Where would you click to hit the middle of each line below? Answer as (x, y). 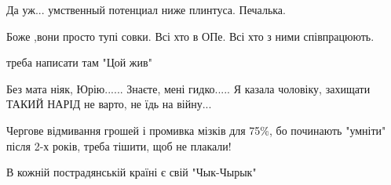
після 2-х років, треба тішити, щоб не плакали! (119, 145)
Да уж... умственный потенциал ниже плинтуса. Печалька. (146, 9)
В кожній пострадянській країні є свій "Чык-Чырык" (132, 172)
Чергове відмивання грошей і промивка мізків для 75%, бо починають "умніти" (196, 130)
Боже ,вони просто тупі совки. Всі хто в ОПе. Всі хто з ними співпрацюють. (190, 36)
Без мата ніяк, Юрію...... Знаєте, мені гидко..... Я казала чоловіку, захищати (188, 88)
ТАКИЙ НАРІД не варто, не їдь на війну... (109, 104)
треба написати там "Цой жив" (79, 62)
